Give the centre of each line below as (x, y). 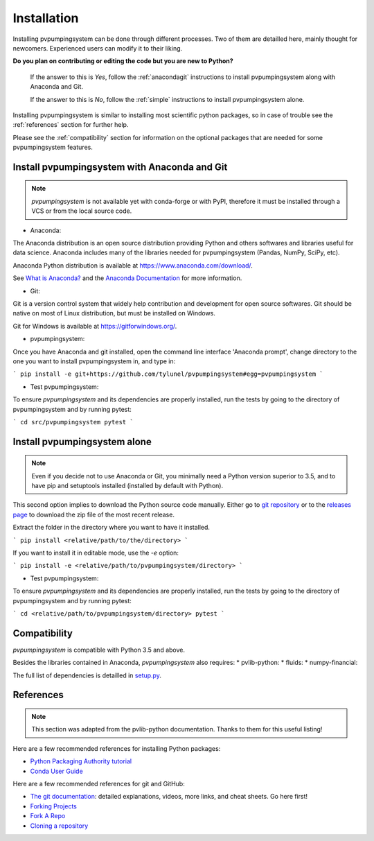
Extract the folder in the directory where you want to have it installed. (112, 528)
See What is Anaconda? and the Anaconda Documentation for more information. (127, 278)
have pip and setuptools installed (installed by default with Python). (127, 486)
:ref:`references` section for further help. (71, 125)
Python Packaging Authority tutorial (81, 761)
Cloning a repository (59, 826)
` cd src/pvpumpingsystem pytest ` (73, 422)
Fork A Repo (48, 816)
